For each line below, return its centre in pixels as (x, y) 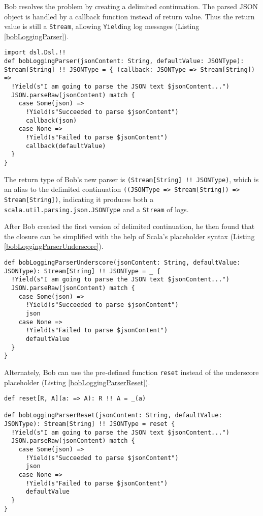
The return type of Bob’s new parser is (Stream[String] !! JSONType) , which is (131, 179)
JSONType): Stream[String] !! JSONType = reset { (90, 424)
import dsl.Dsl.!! (35, 53)
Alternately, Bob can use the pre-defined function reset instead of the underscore (131, 372)
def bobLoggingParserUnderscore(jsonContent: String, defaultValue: (122, 263)
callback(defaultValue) (66, 146)
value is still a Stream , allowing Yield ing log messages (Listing (102, 26)
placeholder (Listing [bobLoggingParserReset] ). (77, 382)
